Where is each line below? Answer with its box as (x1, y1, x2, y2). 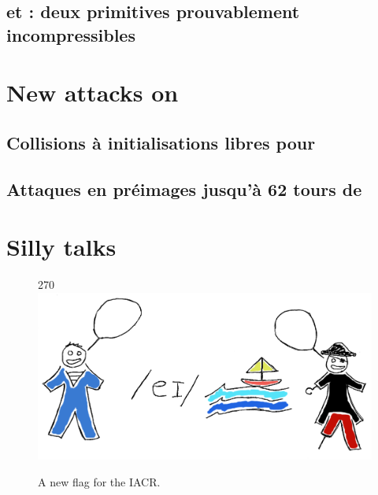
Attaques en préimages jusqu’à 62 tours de (6, 176, 362, 201)
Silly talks (6, 231, 117, 263)
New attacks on (6, 76, 179, 109)
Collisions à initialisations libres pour (6, 130, 316, 154)
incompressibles (6, 22, 135, 46)
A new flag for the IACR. (38, 474, 161, 490)
